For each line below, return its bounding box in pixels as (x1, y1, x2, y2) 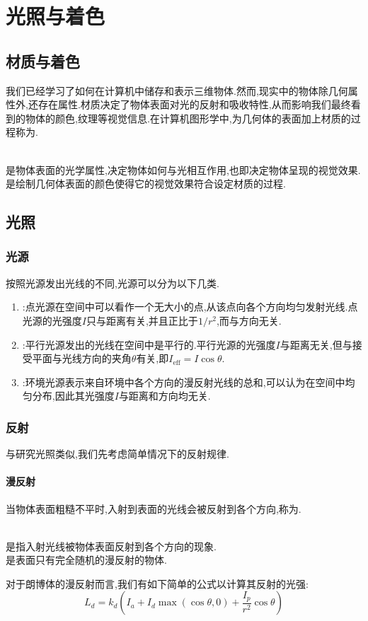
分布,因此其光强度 (32, 388, 115, 403)
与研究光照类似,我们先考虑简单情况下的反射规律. (6, 446, 229, 461)
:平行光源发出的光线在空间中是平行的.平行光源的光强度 (22, 337, 276, 352)
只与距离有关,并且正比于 (86, 313, 198, 327)
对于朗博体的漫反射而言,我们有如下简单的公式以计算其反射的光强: (6, 576, 309, 591)
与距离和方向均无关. (118, 388, 211, 403)
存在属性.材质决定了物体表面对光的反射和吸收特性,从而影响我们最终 (38, 97, 351, 112)
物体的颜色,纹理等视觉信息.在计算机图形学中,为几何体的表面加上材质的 (25, 110, 351, 125)
